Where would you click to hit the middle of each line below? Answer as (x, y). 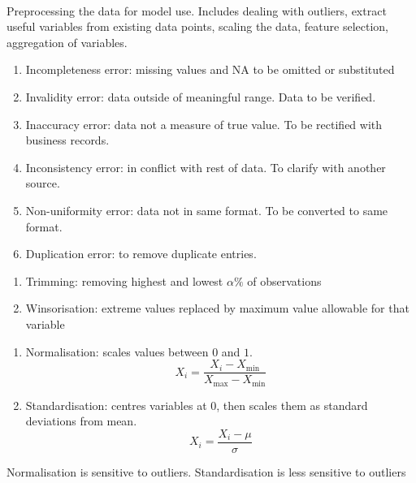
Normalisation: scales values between (117, 351)
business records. (67, 140)
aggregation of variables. (67, 42)
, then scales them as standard (292, 405)
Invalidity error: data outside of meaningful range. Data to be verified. (201, 96)
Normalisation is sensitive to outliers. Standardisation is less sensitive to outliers (206, 471)
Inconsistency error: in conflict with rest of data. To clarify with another (206, 167)
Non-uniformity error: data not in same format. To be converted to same (207, 210)
